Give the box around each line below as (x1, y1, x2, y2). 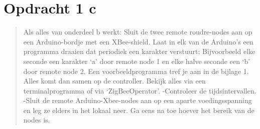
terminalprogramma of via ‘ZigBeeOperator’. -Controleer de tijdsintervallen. (23, 85, 256, 95)
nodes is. (23, 114, 50, 125)
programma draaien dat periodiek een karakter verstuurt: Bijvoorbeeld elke (23, 46, 255, 56)
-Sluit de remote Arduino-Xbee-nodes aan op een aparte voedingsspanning (23, 95, 252, 105)
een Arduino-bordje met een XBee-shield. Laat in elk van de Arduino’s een (23, 36, 253, 46)
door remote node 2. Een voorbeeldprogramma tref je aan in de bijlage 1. (23, 65, 249, 76)
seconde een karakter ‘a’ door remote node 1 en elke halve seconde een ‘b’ (23, 55, 250, 66)
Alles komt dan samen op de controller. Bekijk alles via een (23, 75, 206, 86)
